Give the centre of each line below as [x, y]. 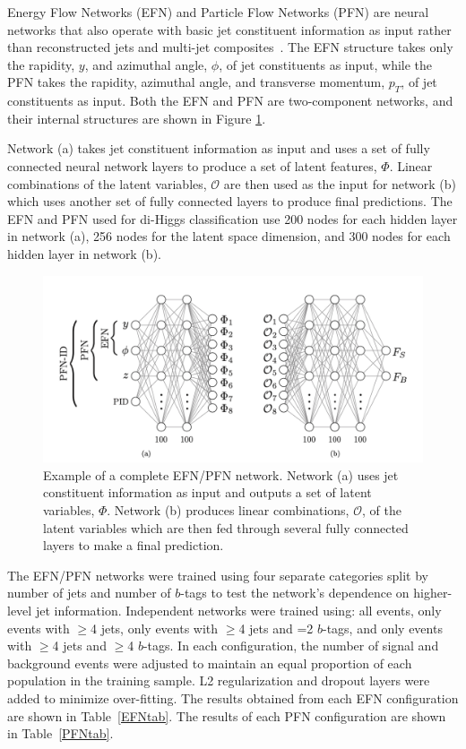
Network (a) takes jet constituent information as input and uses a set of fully [219, 148]
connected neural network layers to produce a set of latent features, [192, 165]
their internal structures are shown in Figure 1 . [137, 118]
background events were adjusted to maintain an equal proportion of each [210, 663]
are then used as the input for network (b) [340, 183]
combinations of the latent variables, [107, 183]
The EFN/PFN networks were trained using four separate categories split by [218, 575]
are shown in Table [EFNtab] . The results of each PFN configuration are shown [227, 715]
